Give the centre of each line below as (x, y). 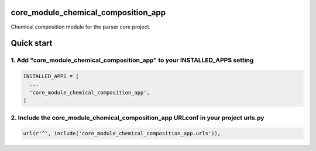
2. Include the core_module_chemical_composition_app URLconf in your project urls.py (138, 118)
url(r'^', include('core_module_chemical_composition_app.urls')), (122, 134)
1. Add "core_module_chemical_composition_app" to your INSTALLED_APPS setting (132, 60)
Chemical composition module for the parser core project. (81, 27)
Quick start (32, 43)
